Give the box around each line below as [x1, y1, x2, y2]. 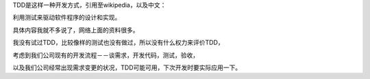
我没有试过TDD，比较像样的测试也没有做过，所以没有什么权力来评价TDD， [12, 38, 224, 47]
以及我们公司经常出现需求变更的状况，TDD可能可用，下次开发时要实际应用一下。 [12, 63, 242, 72]
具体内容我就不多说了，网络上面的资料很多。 [12, 26, 139, 34]
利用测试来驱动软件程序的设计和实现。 [12, 14, 121, 22]
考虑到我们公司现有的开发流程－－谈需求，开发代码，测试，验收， [12, 51, 199, 59]
